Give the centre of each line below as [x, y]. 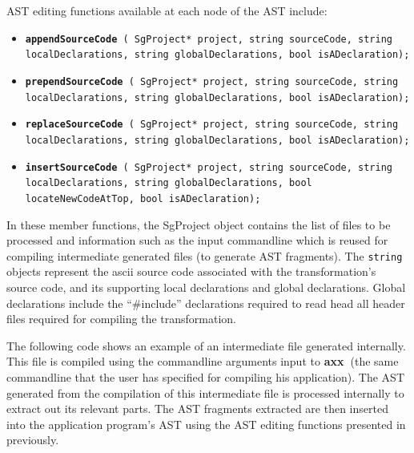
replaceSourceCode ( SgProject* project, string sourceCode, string [212, 125]
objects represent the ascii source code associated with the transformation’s [191, 271]
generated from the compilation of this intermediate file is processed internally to [205, 392]
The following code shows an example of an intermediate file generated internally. [206, 345]
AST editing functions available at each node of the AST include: [167, 10]
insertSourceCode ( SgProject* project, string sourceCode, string [209, 167]
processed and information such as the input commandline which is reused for [197, 240]
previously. [33, 440]
